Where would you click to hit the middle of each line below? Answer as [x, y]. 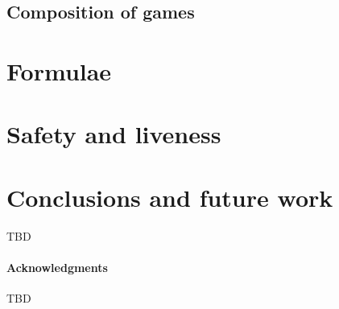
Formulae [59, 70]
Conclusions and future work [170, 197]
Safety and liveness [114, 134]
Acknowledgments [57, 267]
